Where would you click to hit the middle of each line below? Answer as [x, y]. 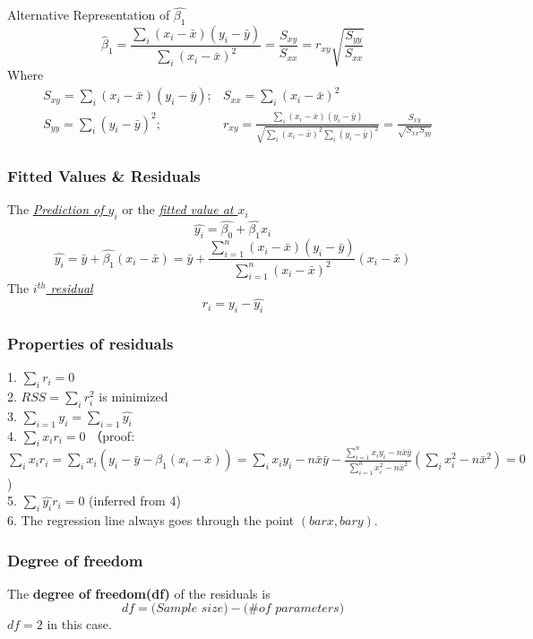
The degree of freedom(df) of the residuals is [139, 593]
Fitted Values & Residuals [104, 176]
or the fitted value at [178, 209]
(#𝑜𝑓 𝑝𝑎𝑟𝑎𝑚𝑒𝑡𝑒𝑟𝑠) [294, 609]
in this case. [79, 624]
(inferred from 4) [135, 501]
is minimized [133, 397]
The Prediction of [56, 209]
